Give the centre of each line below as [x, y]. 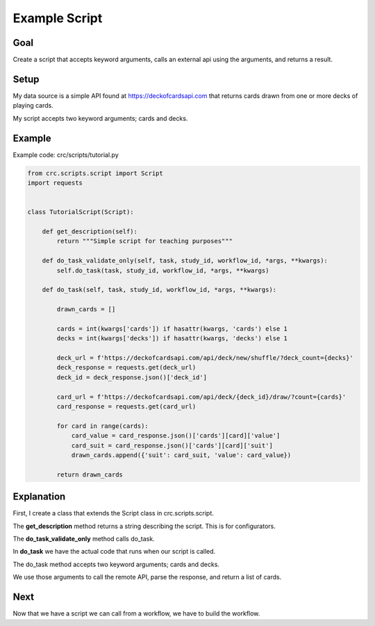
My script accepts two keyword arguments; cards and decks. [100, 118]
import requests [55, 183]
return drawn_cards [90, 475]
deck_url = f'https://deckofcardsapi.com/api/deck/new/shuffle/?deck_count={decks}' [205, 358]
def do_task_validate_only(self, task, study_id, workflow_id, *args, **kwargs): [185, 261]
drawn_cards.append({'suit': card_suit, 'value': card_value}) [181, 455]
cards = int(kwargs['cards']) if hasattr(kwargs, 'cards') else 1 [172, 329]
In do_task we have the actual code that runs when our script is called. [114, 552]
